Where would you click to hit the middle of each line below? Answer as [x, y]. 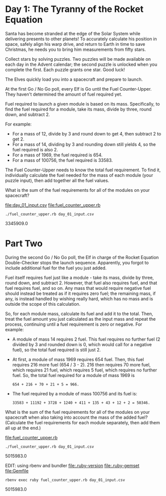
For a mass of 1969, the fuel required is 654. [57, 155]
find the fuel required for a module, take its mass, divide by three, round [79, 109]
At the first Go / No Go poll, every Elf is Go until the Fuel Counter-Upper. [79, 89]
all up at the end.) [23, 428]
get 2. [18, 139]
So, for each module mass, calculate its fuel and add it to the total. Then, [79, 313]
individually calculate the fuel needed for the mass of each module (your [79, 175]
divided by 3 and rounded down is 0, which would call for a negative [82, 344]
